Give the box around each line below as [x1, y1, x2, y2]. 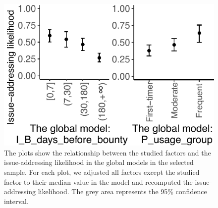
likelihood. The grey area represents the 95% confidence [38, 186, 207, 197]
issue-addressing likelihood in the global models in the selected [4, 157, 194, 167]
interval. [4, 196, 29, 206]
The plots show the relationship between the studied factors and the [4, 147, 211, 157]
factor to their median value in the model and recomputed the [4, 176, 193, 187]
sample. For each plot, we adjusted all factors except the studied [4, 166, 200, 177]
